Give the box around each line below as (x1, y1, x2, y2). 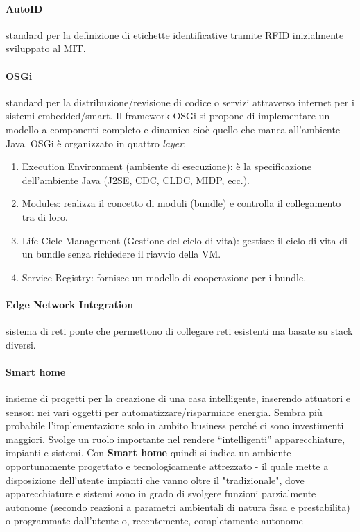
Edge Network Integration (6, 297, 134, 311)
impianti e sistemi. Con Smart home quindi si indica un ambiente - (6, 445, 298, 460)
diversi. (6, 337, 36, 351)
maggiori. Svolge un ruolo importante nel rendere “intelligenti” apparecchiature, (6, 431, 345, 446)
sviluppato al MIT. (6, 41, 86, 56)
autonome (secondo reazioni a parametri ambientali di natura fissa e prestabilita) (6, 499, 350, 514)
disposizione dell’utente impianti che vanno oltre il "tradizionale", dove (6, 472, 305, 487)
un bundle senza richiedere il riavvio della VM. (22, 247, 221, 261)
